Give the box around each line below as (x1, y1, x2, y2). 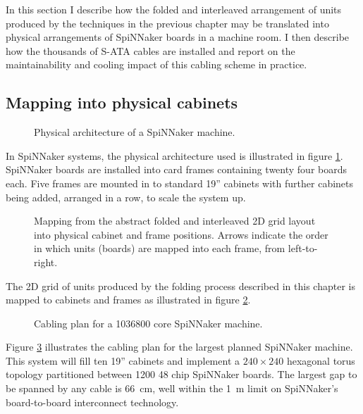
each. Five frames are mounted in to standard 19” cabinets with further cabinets (6, 175, 354, 190)
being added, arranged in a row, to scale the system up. (6, 189, 246, 204)
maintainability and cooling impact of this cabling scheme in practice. (6, 57, 307, 72)
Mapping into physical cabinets (6, 92, 238, 113)
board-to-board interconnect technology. (6, 394, 179, 409)
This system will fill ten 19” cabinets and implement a (6, 353, 240, 368)
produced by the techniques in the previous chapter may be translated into (6, 15, 329, 30)
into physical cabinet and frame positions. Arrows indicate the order (34, 227, 328, 241)
